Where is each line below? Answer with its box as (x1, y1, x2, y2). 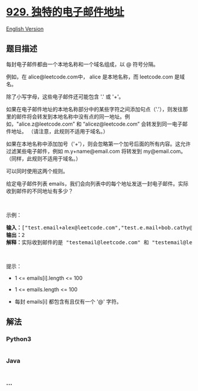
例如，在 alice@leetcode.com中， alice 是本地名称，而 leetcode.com (6, 73, 173, 80)
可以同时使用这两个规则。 (6, 167, 68, 175)
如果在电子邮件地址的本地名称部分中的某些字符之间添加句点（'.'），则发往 (6, 106, 183, 113)
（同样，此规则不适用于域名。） (6, 155, 81, 162)
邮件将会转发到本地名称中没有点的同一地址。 (16, 113, 125, 120)
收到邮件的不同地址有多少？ (6, 187, 74, 195)
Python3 (6, 335, 31, 343)
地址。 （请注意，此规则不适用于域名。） (11, 127, 108, 134)
